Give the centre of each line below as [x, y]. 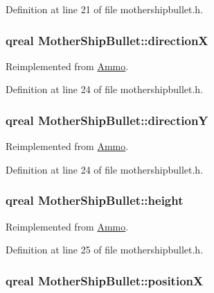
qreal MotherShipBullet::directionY [107, 120]
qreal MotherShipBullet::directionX [107, 40]
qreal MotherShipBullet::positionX [105, 280]
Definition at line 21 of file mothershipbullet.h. [105, 9]
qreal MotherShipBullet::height [95, 200]
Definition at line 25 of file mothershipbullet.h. [105, 250]
